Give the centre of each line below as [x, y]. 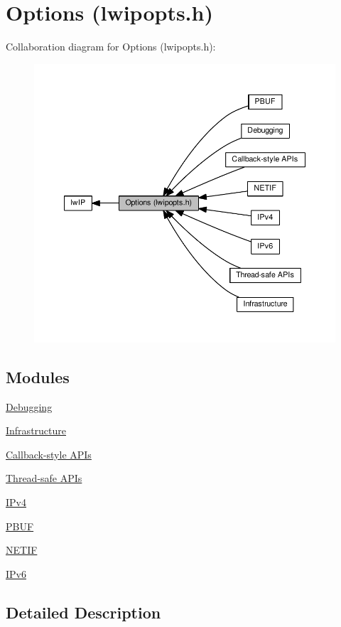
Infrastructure [36, 430]
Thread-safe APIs [44, 478]
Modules [38, 376]
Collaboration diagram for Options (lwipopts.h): [111, 47]
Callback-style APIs [49, 454]
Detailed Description [83, 612]
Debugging [29, 406]
